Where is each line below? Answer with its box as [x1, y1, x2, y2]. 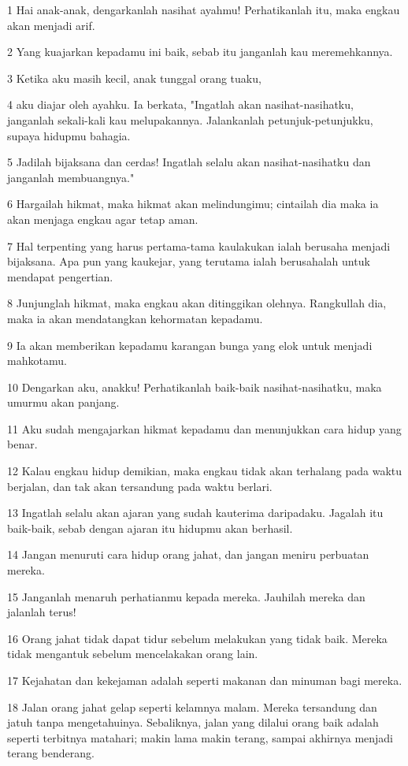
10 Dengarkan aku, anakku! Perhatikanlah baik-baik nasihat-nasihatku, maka [7, 378, 382, 395]
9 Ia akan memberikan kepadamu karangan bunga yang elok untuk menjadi [7, 337, 373, 353]
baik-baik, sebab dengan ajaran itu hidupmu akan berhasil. [7, 519, 293, 536]
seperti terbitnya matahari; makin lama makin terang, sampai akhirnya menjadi [7, 729, 393, 746]
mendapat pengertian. [7, 268, 113, 284]
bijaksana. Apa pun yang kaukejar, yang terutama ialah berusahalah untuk [7, 253, 370, 270]
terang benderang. [7, 745, 95, 761]
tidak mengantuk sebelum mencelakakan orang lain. [7, 645, 258, 662]
